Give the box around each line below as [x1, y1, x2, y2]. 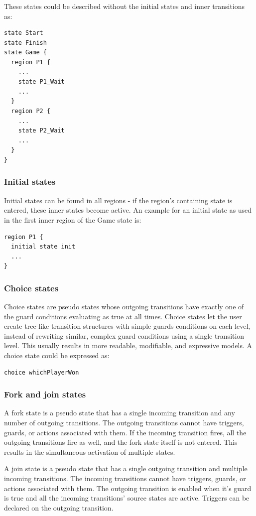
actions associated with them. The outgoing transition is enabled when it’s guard [4, 483, 252, 493]
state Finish [4, 39, 47, 46]
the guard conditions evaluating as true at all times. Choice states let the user [4, 311, 242, 321]
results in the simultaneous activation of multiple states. [4, 446, 175, 457]
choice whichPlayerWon [4, 369, 79, 376]
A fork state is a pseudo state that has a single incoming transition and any [4, 407, 235, 418]
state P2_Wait [18, 127, 65, 134]
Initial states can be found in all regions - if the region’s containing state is [4, 195, 233, 205]
